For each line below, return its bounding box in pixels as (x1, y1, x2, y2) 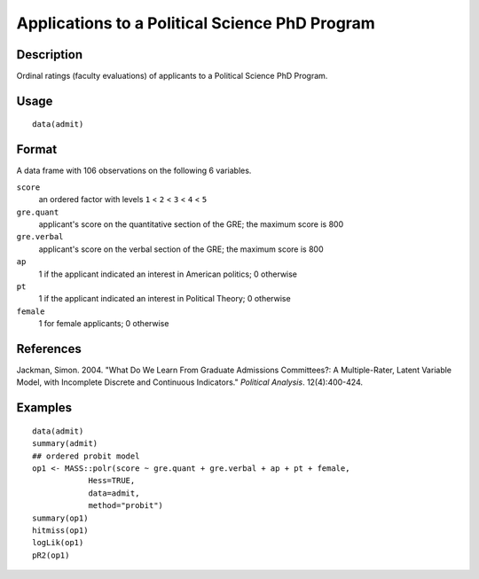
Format (16, 142, 58, 157)
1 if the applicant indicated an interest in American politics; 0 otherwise (38, 269, 297, 279)
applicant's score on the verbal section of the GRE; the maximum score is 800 (38, 244, 324, 254)
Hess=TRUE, (88, 475, 136, 486)
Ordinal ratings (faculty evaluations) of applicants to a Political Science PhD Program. (16, 71, 328, 82)
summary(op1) (32, 512, 89, 523)
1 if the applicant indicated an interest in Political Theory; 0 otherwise (38, 293, 292, 304)
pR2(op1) (32, 550, 70, 560)
